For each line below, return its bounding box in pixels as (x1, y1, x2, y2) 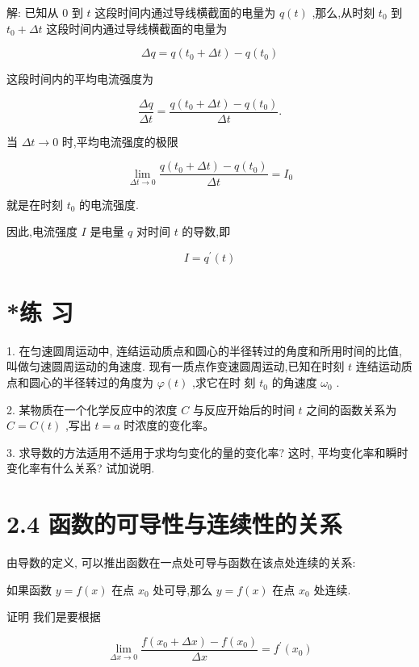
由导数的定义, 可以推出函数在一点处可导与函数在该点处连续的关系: (6, 554, 356, 571)
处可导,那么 (153, 581, 213, 598)
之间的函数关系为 (306, 401, 397, 417)
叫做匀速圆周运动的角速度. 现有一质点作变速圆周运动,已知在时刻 (6, 358, 345, 375)
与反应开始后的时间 (192, 401, 295, 417)
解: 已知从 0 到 (6, 4, 83, 20)
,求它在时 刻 (192, 374, 256, 391)
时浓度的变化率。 (124, 417, 215, 434)
